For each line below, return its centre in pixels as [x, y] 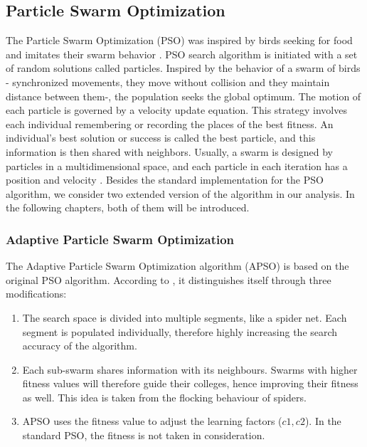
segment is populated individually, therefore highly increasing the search [180, 331]
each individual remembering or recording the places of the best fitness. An [170, 123]
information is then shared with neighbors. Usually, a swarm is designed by [169, 151]
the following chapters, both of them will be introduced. [128, 207]
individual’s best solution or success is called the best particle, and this [161, 138]
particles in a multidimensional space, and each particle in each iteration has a [177, 165]
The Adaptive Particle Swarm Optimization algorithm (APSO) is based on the [177, 266]
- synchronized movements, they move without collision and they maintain [168, 81]
